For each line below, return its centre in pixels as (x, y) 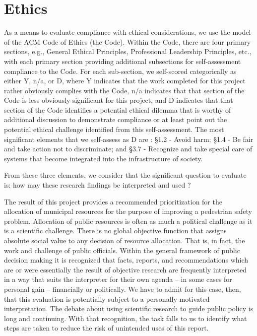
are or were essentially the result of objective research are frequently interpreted (126, 269)
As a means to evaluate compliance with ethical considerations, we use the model (128, 32)
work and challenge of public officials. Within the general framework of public (122, 250)
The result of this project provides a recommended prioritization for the (113, 201)
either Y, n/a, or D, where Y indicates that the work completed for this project (125, 81)
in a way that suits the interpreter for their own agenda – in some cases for (118, 279)
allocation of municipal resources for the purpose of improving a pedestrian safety (128, 211)
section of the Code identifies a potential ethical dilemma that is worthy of (118, 109)
